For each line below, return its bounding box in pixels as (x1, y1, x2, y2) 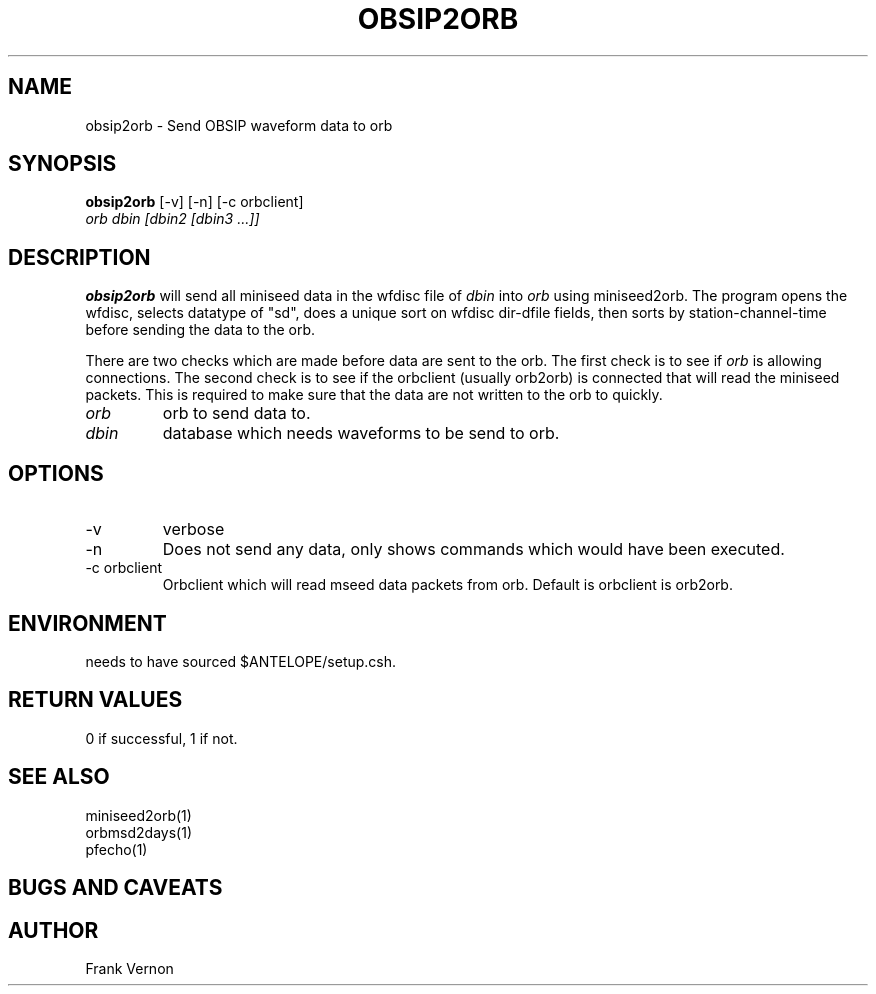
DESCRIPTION (8, 244, 151, 270)
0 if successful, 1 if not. (85, 729, 238, 747)
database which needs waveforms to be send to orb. (162, 423, 560, 444)
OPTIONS (8, 460, 104, 486)
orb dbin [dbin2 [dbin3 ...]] (85, 210, 260, 228)
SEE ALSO (8, 764, 110, 790)
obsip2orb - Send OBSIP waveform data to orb (85, 116, 393, 134)
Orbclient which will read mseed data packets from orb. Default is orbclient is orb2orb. (162, 576, 733, 594)
